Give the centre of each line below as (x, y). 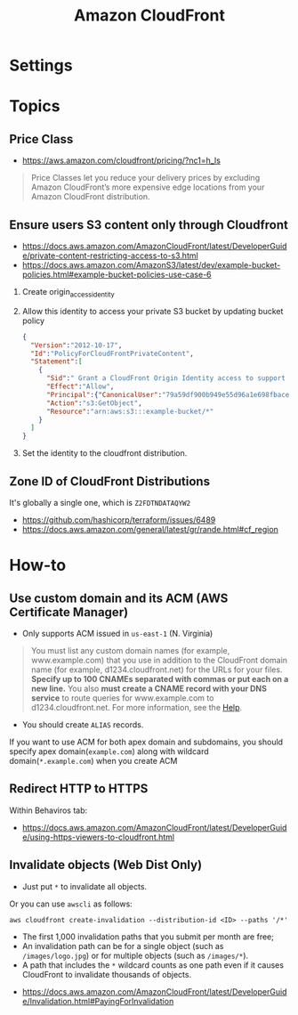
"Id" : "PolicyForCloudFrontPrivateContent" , (112, 353)
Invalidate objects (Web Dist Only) (106, 865)
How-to (38, 565)
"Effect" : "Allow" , (80, 387)
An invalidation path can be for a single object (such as (123, 946)
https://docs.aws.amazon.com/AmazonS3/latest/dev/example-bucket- (151, 265)
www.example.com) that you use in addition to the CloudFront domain (159, 660)
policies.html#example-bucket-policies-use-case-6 (117, 274)
